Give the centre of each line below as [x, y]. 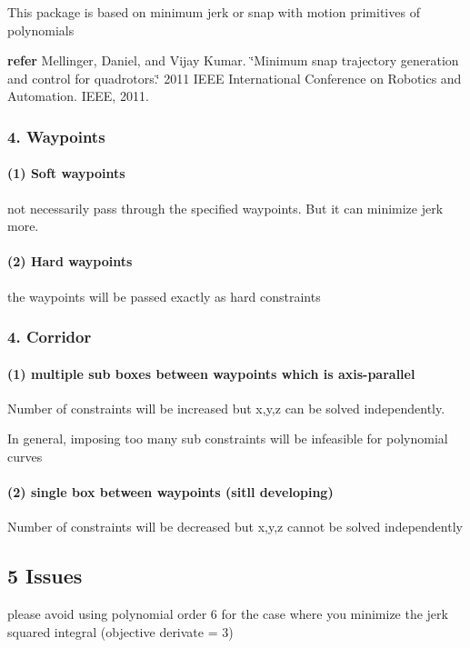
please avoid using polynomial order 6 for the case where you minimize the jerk [228, 614]
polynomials [41, 30]
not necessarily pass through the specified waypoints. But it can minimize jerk [225, 208]
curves [25, 457]
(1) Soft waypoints [66, 173]
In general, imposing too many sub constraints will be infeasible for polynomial [228, 439]
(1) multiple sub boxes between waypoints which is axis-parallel [211, 373]
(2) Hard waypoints [70, 261]
